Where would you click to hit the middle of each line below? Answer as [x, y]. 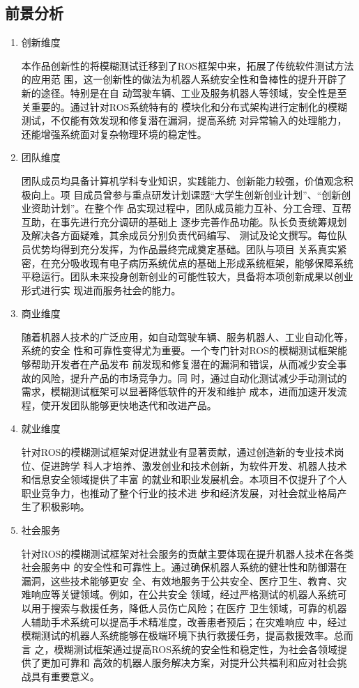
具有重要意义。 [65, 676]
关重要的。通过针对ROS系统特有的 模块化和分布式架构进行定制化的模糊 [184, 106]
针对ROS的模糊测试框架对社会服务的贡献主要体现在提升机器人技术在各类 [188, 553]
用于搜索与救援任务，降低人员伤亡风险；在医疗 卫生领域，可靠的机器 [189, 607]
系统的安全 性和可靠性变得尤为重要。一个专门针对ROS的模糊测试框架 [179, 350]
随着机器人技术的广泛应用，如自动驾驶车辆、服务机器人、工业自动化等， [187, 336]
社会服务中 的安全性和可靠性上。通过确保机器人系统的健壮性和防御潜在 [184, 567]
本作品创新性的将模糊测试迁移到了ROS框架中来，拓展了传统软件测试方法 [188, 65]
